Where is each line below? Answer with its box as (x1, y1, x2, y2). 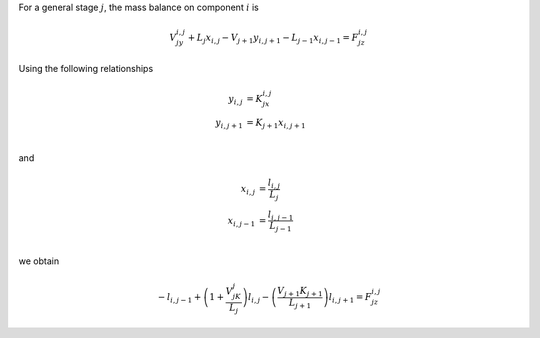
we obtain (18, 255, 60, 267)
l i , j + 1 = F (328, 291, 372, 305)
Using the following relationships (18, 62, 154, 74)
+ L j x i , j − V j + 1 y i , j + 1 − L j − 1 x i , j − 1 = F (187, 31, 359, 45)
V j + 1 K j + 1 (276, 285, 324, 299)
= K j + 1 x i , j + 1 (246, 117, 306, 131)
